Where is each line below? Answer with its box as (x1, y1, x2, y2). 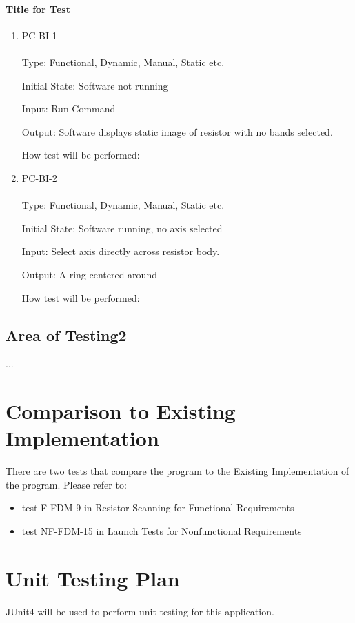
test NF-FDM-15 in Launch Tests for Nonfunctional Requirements (21, 524, 302, 538)
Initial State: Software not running (21, 78, 168, 92)
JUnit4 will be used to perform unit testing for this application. (6, 604, 274, 618)
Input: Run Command (21, 101, 116, 116)
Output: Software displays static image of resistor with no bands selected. (21, 124, 333, 139)
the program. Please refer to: (6, 477, 127, 491)
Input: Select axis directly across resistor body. (21, 244, 220, 258)
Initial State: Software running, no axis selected (21, 221, 223, 235)
